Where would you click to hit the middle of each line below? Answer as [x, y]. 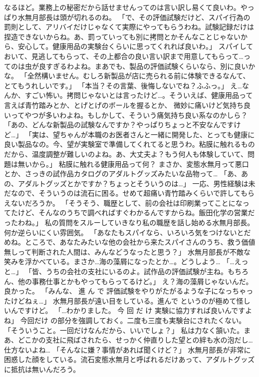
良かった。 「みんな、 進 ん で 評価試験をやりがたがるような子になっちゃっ [129, 291]
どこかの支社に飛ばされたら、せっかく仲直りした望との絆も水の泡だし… [135, 340]
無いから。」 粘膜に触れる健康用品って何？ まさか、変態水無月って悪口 [133, 164]
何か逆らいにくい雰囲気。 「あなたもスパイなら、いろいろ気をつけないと [124, 232]
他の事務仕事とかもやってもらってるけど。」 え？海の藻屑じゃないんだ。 [135, 281]
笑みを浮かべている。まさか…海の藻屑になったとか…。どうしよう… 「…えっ [126, 261]
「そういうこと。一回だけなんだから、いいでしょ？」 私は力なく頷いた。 [124, 330]
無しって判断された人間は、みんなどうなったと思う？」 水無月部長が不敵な [127, 251]
